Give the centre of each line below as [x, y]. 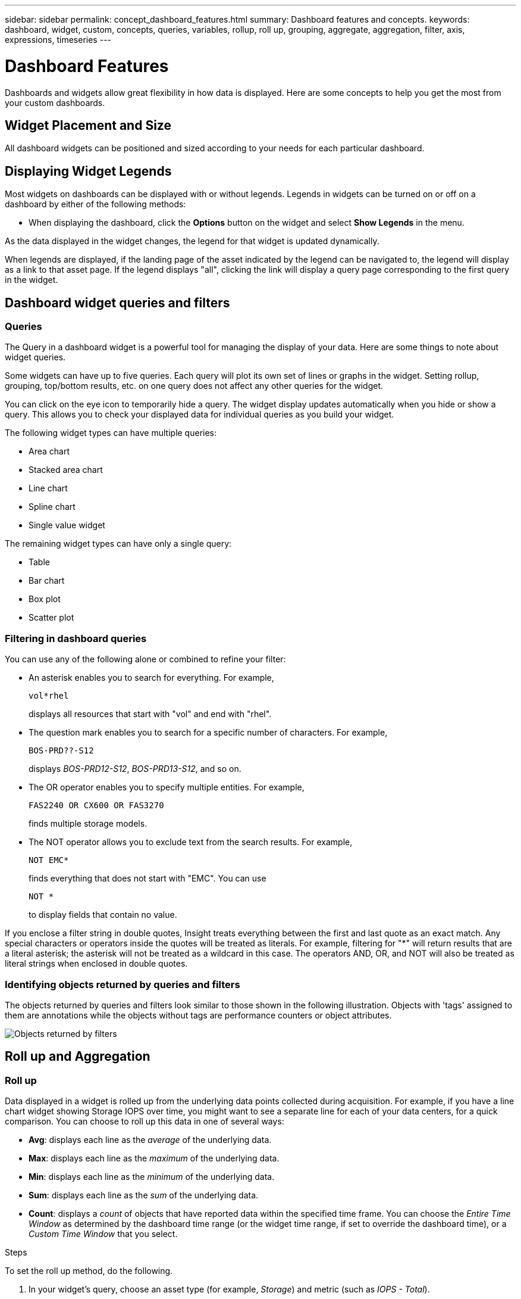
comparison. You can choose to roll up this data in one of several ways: [145, 1122]
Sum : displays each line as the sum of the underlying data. [144, 1195]
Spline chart [52, 507]
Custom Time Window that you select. [103, 1234]
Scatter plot [51, 618]
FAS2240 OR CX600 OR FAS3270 [96, 806]
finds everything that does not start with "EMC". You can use [147, 879]
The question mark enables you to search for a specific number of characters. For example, [208, 733]
